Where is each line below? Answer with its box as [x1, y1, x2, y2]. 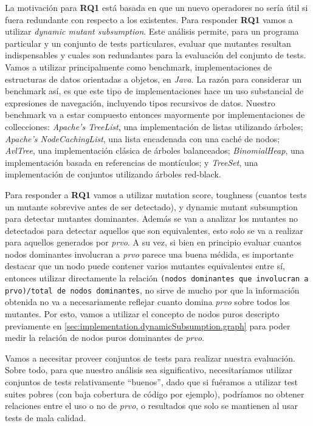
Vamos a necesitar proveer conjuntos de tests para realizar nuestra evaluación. [5, 351, 295, 364]
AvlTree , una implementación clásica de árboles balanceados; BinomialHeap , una [5, 144, 304, 157]
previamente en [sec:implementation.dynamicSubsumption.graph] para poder [5, 319, 291, 332]
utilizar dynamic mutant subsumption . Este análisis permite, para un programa [5, 25, 299, 38]
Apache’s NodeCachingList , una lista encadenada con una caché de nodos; [5, 132, 280, 145]
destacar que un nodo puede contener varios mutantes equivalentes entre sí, [5, 259, 285, 272]
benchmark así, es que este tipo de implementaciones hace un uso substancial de [5, 84, 304, 97]
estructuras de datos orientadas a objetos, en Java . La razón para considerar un [5, 72, 302, 85]
